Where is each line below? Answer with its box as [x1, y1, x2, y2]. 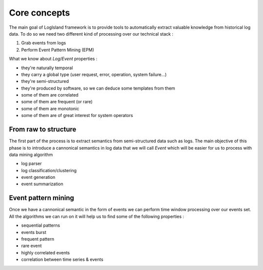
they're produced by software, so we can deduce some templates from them [21, 85, 175, 91]
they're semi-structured [21, 78, 69, 84]
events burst [21, 229, 46, 235]
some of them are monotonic [21, 105, 79, 112]
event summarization [21, 181, 63, 187]
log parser [21, 161, 42, 167]
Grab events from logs [21, 40, 66, 46]
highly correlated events [21, 250, 70, 255]
